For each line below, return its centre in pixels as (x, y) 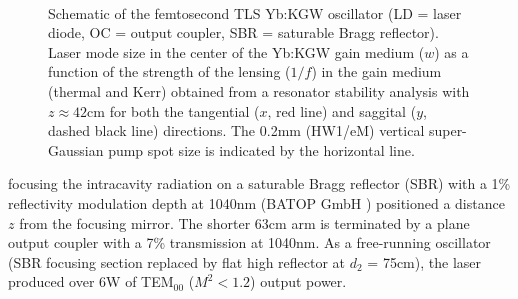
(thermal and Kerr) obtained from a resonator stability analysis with (259, 90)
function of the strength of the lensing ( (169, 71)
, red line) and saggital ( (342, 110)
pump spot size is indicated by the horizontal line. (261, 149)
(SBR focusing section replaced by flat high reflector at (177, 261)
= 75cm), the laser (424, 261)
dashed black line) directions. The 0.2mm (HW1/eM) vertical (236, 130)
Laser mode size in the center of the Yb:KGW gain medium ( (236, 51)
